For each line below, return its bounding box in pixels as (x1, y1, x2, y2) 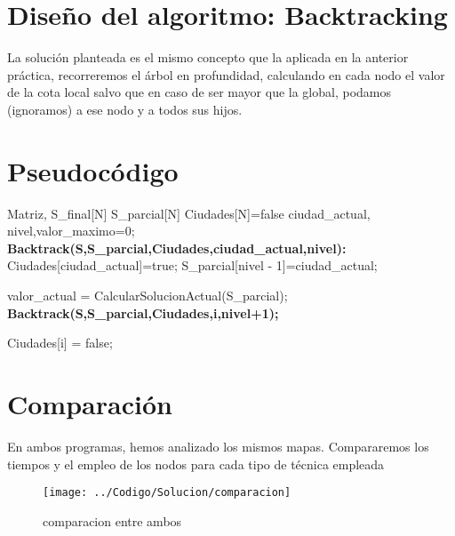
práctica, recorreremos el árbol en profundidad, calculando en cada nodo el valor (7, 65, 445, 84)
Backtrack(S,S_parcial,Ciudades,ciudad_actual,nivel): (7, 238, 347, 257)
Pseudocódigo (7, 152, 179, 188)
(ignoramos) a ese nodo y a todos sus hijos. (7, 100, 243, 118)
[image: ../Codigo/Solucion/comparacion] (43, 486, 291, 500)
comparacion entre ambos (43, 511, 182, 530)
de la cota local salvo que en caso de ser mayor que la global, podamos (7, 83, 391, 101)
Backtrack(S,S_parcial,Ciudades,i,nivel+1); (7, 303, 279, 322)
